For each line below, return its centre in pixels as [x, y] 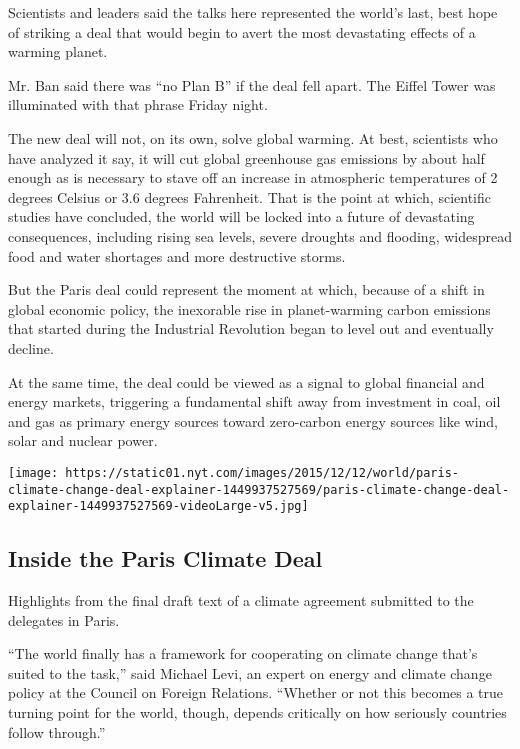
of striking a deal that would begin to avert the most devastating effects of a [242, 31]
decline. [31, 347]
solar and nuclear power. [83, 440]
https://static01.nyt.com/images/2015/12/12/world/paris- [262, 472]
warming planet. [58, 51]
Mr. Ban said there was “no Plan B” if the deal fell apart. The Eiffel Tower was [252, 84]
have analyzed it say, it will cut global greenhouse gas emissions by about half [246, 157]
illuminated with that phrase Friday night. [138, 104]
